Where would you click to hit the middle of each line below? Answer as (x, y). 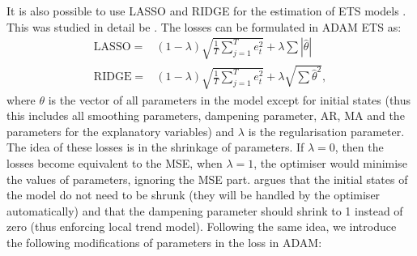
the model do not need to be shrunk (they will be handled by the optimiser (194, 195)
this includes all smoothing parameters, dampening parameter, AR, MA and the (206, 115)
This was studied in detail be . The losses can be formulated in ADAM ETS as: (204, 26)
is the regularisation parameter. (326, 131)
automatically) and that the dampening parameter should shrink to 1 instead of (205, 210)
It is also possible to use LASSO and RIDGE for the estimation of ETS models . (206, 11)
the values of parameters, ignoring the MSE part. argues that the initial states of (207, 179)
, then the (359, 147)
